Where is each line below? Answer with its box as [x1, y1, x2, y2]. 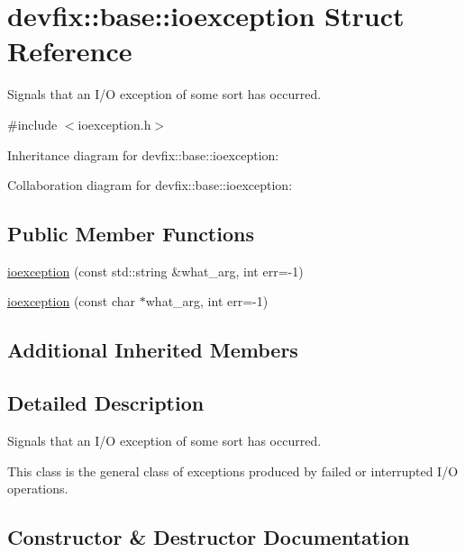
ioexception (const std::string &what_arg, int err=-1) [7, 261, 304, 280]
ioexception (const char [7, 292, 136, 311]
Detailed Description [7, 389, 205, 417]
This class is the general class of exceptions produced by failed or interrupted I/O [7, 461, 459, 480]
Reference [7, 32, 132, 69]
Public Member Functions [7, 220, 254, 248]
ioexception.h [77, 114, 151, 133]
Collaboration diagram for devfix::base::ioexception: [7, 176, 293, 195]
